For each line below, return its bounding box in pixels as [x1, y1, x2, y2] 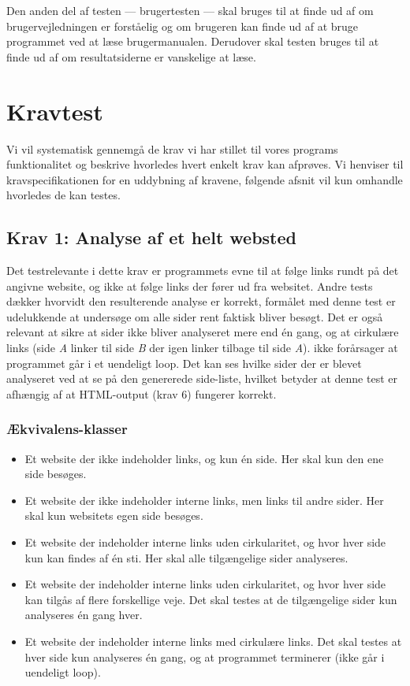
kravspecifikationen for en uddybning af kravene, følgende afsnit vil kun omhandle [6, 171, 403, 187]
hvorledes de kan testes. [6, 187, 121, 203]
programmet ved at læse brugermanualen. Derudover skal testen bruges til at [6, 33, 379, 50]
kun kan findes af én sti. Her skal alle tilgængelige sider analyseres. [24, 549, 348, 565]
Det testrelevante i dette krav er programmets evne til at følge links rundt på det [6, 262, 399, 279]
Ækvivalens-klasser [6, 419, 128, 439]
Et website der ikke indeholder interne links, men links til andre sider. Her [24, 491, 384, 508]
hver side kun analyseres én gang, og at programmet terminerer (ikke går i [24, 648, 385, 665]
